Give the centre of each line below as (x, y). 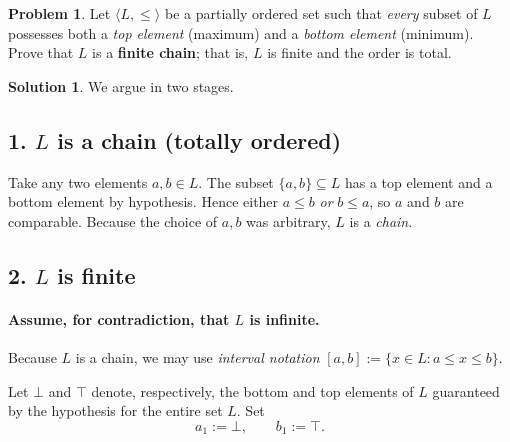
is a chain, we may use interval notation (197, 356)
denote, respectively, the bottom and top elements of (252, 390)
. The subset (236, 181)
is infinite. (284, 318)
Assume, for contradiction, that (119, 318)
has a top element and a (418, 181)
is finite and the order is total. (359, 52)
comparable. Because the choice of (113, 220)
